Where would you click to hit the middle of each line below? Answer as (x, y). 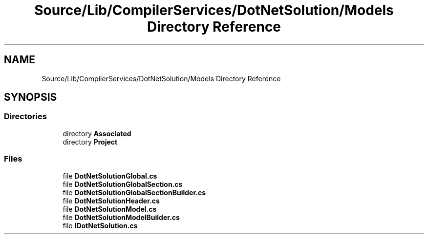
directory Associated (97, 133)
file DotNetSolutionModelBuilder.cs (121, 217)
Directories (25, 117)
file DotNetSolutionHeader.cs (111, 201)
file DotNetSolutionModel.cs (110, 209)
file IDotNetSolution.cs (100, 225)
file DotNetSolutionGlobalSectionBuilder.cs (134, 192)
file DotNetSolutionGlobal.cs (110, 176)
